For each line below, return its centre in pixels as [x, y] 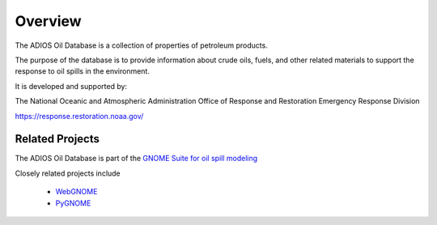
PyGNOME [73, 203]
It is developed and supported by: [71, 86]
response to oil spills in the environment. [82, 71]
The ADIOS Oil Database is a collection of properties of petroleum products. [142, 45]
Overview [48, 21]
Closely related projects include [68, 173]
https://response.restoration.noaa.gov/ [79, 116]
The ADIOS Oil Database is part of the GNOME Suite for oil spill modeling [136, 159]
